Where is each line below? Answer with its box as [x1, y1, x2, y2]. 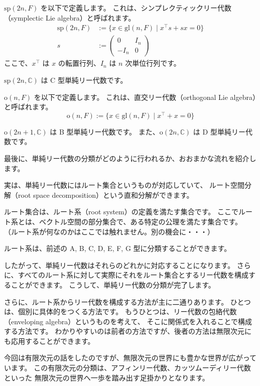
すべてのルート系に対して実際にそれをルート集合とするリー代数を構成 [18, 270, 248, 280]
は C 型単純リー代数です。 [41, 74, 127, 85]
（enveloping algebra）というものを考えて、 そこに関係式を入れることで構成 [4, 316, 252, 326]
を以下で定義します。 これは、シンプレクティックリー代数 [41, 3, 232, 13]
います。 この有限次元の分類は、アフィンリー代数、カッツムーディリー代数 [4, 362, 251, 373]
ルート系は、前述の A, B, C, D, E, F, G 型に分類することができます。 [4, 243, 231, 253]
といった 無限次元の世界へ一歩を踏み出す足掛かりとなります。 [4, 372, 209, 382]
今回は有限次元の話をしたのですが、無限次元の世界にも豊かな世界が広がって [4, 352, 257, 363]
